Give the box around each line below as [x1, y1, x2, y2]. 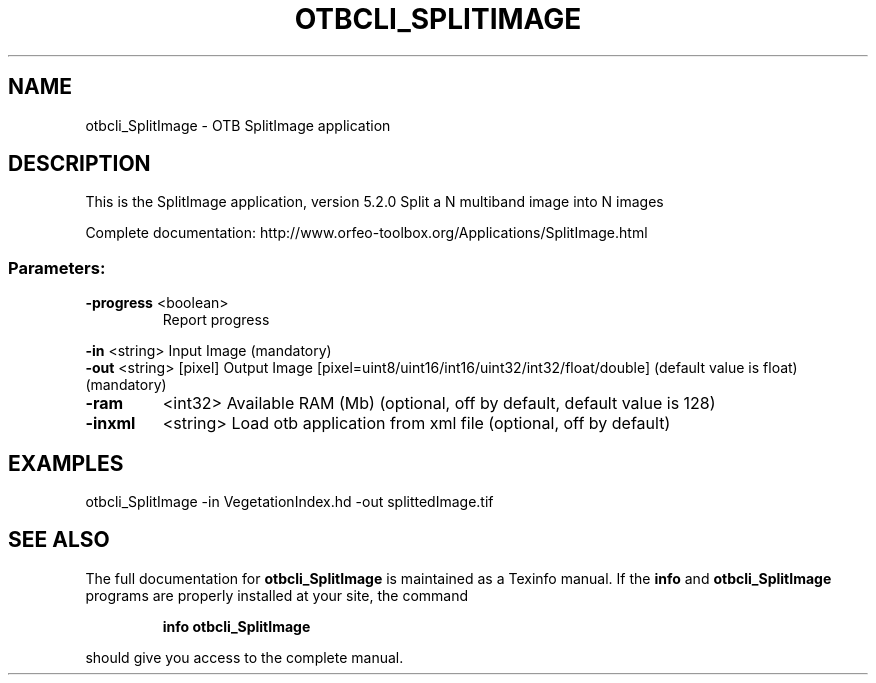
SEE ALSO [8, 527, 110, 553]
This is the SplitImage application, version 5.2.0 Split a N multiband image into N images [85, 193, 664, 211]
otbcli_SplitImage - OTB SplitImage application [85, 116, 391, 134]
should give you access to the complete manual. [85, 648, 404, 666]
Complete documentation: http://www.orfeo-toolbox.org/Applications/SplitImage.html [85, 224, 648, 242]
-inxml [85, 413, 136, 434]
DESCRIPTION [8, 151, 151, 177]
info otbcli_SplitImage [162, 617, 311, 635]
